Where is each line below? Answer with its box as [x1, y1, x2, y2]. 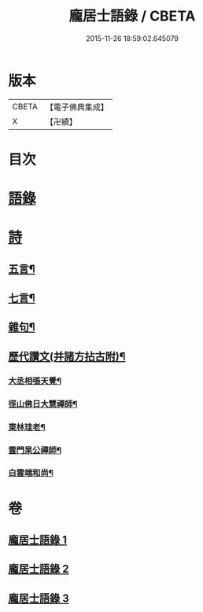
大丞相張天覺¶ [8, 375, 61, 386]
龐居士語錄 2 [8, 562, 69, 576]
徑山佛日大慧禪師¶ [8, 398, 78, 409]
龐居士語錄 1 [8, 533, 68, 547]
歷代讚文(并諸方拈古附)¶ [8, 349, 126, 363]
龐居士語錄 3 [8, 592, 69, 605]
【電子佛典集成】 [45, 101, 109, 112]
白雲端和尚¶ [8, 467, 54, 478]
